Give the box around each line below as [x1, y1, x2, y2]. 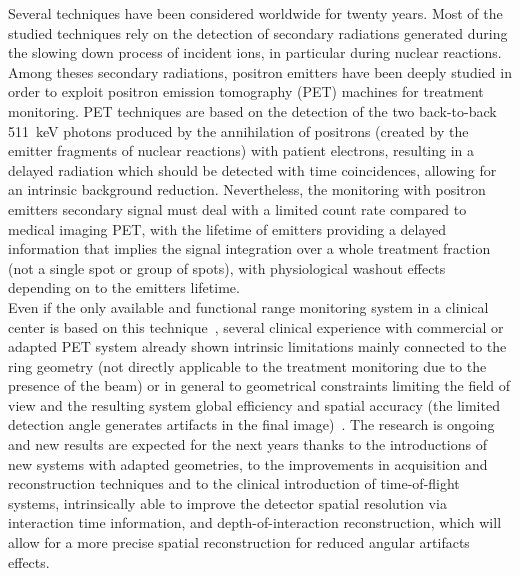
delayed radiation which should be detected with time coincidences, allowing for [8, 159, 497, 180]
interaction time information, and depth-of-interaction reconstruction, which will [8, 512, 502, 533]
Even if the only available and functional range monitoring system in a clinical [8, 296, 489, 317]
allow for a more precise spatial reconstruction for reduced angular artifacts [8, 532, 470, 553]
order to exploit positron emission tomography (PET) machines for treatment [8, 81, 484, 102]
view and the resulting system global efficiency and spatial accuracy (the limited [8, 394, 500, 415]
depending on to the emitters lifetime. [8, 277, 240, 298]
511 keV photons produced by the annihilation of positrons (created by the [8, 120, 469, 141]
